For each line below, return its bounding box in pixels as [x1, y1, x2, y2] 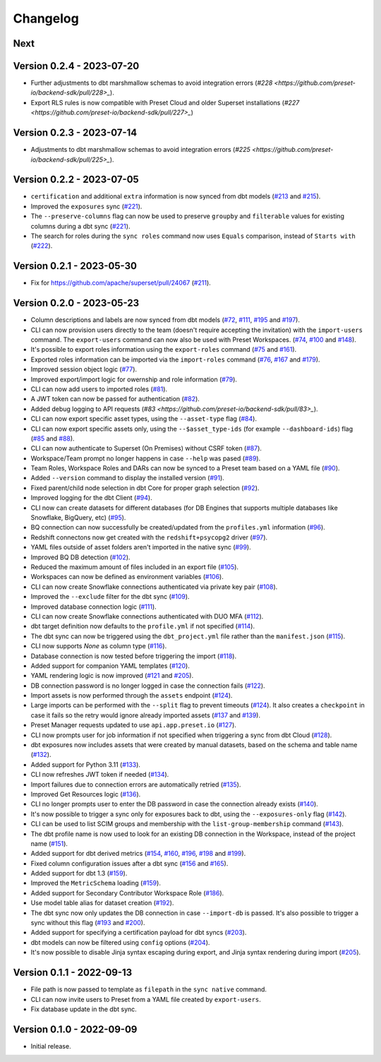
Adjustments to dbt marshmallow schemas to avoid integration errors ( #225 [30, 145, 250, 154]
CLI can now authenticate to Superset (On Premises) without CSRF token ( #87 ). [30, 444, 262, 453]
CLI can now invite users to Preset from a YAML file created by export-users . [30, 995, 261, 1003]
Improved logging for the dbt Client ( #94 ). [30, 494, 152, 502]
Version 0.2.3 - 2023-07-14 [13, 127, 138, 139]
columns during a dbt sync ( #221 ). [30, 222, 131, 230]
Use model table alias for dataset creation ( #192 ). [30, 899, 174, 907]
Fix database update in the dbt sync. [30, 1005, 137, 1013]
